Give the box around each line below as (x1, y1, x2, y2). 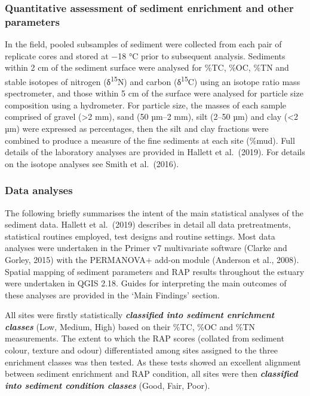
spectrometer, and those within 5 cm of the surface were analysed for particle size (5, 87, 303, 99)
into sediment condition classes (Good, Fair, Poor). (5, 379, 210, 391)
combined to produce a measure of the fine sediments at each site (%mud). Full (5, 134, 295, 146)
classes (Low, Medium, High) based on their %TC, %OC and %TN (5, 320, 256, 332)
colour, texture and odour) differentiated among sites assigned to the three (5, 344, 278, 356)
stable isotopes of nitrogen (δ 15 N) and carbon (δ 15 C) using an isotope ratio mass (5, 73, 300, 87)
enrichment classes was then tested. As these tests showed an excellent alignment (5, 355, 301, 368)
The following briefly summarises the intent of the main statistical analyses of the (5, 206, 303, 219)
